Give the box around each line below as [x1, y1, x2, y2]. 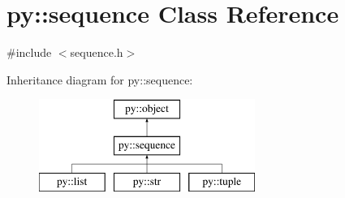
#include [6, 44, 52, 61]
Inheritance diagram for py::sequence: [6, 71, 193, 88]
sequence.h [70, 44, 123, 61]
